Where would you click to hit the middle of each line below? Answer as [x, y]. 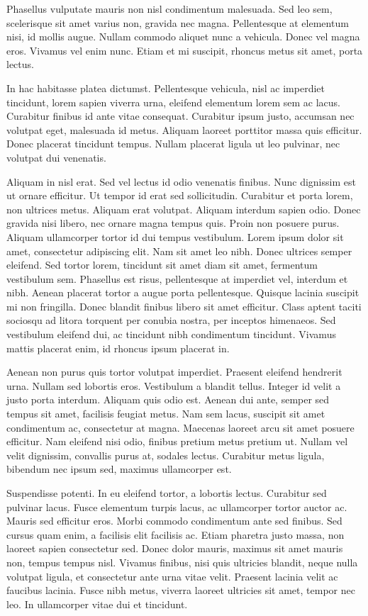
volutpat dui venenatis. [56, 157]
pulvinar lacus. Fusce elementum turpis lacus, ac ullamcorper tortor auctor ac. [177, 506]
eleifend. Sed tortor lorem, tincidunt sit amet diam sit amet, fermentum [162, 265]
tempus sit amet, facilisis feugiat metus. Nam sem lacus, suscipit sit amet [166, 414]
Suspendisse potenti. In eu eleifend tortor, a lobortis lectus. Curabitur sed [167, 493]
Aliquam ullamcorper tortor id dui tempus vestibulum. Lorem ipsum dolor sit [175, 236]
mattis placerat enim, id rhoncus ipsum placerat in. [118, 348]
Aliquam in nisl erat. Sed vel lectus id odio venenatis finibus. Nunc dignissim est [181, 181]
